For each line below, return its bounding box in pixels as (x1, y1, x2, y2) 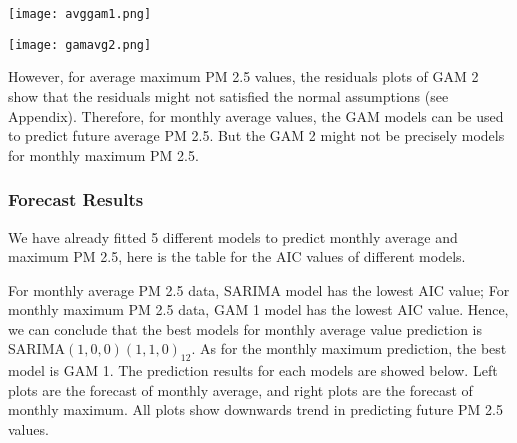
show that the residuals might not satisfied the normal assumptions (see (8, 85, 449, 106)
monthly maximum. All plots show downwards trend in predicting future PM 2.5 (8, 399, 503, 420)
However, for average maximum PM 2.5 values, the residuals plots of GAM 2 (8, 66, 479, 87)
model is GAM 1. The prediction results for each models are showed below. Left (8, 360, 498, 381)
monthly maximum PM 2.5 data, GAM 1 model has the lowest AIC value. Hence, (8, 299, 509, 320)
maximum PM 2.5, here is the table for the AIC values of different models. (8, 246, 466, 267)
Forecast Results (8, 187, 144, 212)
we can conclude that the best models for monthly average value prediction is (8, 318, 482, 339)
